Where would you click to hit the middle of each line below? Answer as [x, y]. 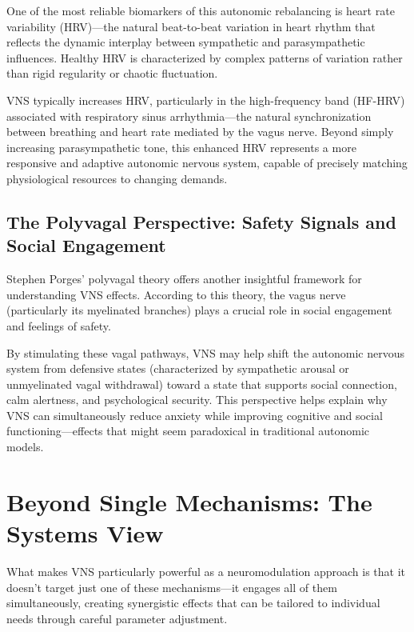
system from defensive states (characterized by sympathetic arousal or [178, 368]
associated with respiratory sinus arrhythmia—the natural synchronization [189, 116]
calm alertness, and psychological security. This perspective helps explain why [197, 400]
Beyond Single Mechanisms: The [189, 501]
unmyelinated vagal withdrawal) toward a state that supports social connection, [202, 384]
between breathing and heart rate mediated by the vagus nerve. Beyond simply [200, 132]
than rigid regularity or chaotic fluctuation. [112, 73]
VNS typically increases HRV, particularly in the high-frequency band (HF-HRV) [206, 100]
